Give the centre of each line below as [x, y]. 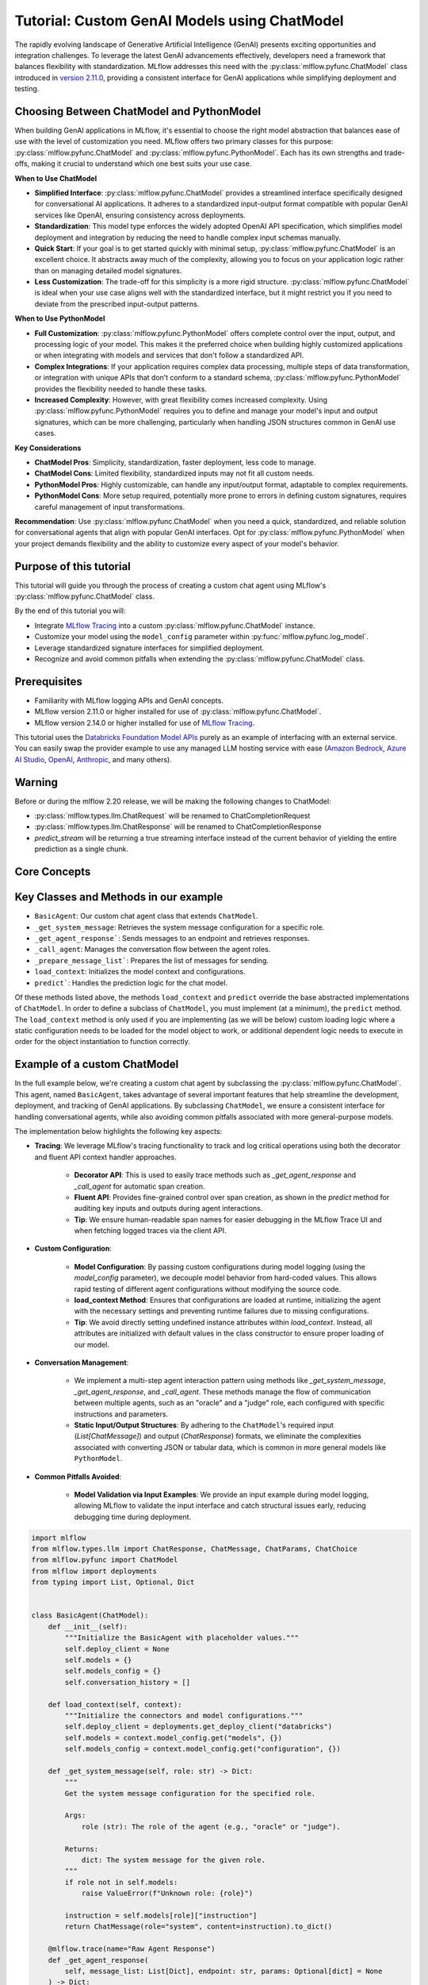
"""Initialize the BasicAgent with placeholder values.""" [182, 1638]
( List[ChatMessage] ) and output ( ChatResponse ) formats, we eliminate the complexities [218, 1436]
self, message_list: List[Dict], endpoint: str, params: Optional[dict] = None [224, 1971]
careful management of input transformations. [110, 507]
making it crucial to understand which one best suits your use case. [141, 164]
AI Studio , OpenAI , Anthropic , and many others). [93, 759]
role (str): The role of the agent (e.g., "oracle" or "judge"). [211, 1827]
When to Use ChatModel [56, 178]
